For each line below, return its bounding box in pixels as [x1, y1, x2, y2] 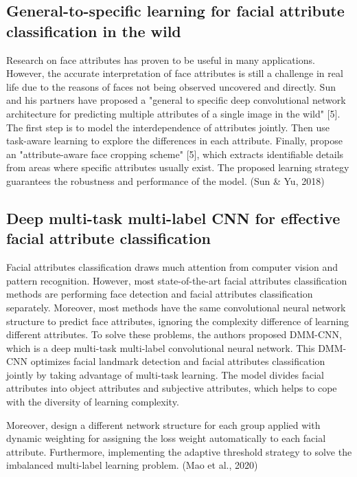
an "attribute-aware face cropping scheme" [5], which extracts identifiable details [6, 146, 344, 161]
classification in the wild [6, 20, 181, 41]
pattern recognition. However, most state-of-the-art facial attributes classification [6, 273, 347, 287]
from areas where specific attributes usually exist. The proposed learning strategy [6, 160, 349, 175]
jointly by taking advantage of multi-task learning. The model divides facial [6, 367, 325, 381]
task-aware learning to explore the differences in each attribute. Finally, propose [6, 133, 343, 148]
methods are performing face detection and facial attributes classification [6, 287, 313, 301]
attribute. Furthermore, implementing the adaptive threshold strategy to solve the [6, 444, 352, 458]
